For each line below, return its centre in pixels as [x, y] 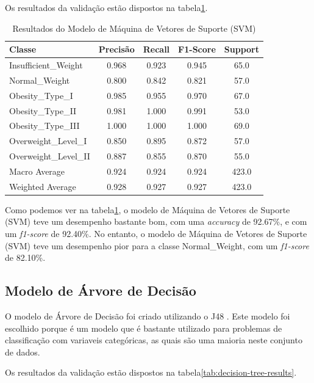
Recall [156, 49]
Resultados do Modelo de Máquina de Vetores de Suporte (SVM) [134, 28]
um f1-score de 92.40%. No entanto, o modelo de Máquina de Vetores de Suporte [156, 234]
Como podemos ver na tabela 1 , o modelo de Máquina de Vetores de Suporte [148, 209]
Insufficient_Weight [46, 65]
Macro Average [37, 171]
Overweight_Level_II [50, 156]
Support [241, 49]
